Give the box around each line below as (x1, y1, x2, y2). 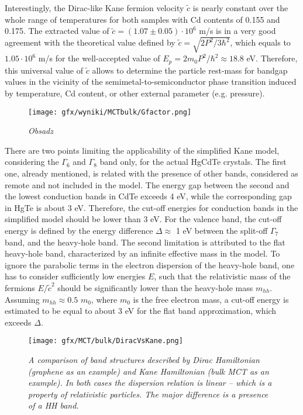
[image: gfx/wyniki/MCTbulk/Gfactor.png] (28, 108, 192, 116)
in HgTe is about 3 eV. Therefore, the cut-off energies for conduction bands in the (5, 201, 298, 213)
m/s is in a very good (199, 25, 276, 37)
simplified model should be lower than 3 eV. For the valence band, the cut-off (5, 213, 282, 225)
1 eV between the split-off (175, 224, 268, 236)
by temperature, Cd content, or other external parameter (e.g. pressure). (5, 87, 265, 99)
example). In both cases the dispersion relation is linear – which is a (28, 376, 272, 389)
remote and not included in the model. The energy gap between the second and (5, 178, 290, 191)
